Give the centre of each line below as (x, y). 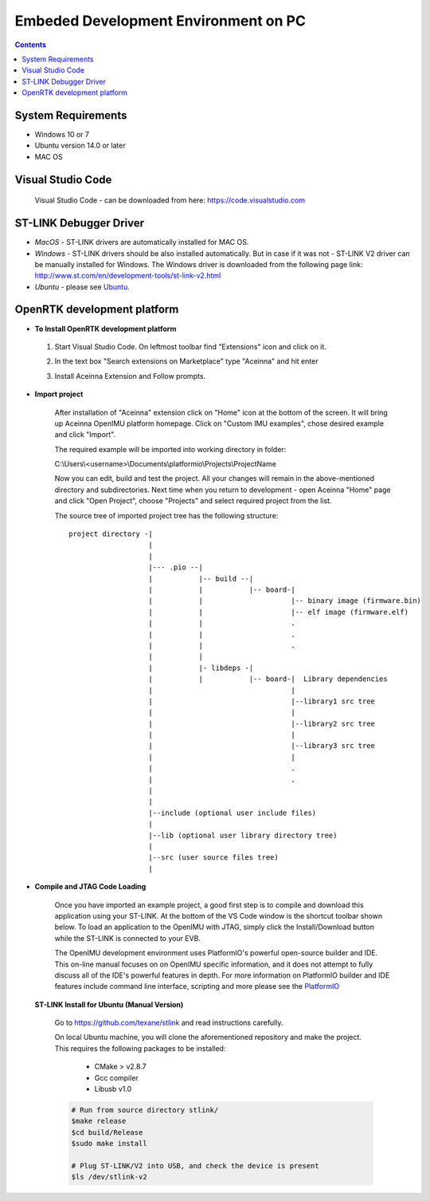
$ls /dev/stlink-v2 (109, 1177)
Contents (31, 45)
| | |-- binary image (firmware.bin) (285, 601)
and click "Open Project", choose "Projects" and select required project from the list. (193, 501)
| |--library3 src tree (262, 746)
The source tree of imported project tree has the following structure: (166, 515)
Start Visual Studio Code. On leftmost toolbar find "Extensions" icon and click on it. (190, 346)
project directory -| (111, 534)
